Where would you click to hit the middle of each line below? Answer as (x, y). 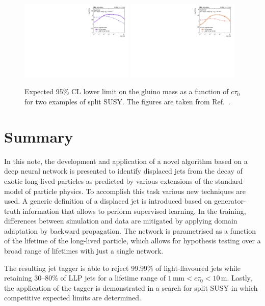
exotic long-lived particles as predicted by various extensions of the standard (124, 180)
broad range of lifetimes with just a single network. (84, 251)
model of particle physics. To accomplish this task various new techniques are (125, 191)
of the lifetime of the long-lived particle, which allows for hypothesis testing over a (132, 241)
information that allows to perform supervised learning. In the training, (134, 211)
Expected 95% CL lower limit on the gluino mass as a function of (127, 91)
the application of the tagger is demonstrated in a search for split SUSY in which (131, 287)
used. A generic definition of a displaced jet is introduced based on (108, 201)
